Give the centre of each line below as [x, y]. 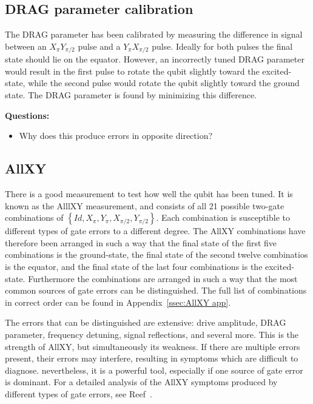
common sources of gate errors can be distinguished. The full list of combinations [156, 290]
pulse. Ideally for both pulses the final [222, 46]
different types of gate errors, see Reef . [79, 393]
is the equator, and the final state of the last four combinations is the [134, 266]
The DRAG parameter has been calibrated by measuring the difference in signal [154, 34]
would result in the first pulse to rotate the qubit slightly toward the [132, 71]
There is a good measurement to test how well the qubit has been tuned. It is [149, 194]
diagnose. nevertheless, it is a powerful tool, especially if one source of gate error [154, 370]
